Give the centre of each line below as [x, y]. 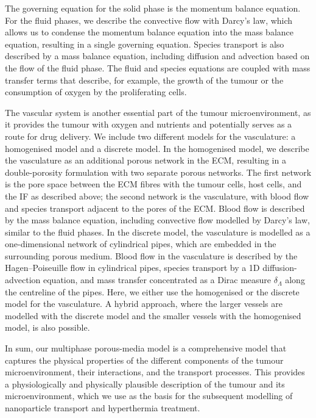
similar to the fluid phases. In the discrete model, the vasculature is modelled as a [158, 232]
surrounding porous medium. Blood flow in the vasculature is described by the [151, 255]
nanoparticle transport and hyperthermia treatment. [103, 408]
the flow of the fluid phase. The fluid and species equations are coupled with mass [158, 67]
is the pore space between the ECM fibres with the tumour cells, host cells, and [153, 184]
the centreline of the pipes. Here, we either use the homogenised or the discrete [152, 291]
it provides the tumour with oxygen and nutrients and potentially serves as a [149, 124]
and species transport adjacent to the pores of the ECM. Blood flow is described [155, 208]
